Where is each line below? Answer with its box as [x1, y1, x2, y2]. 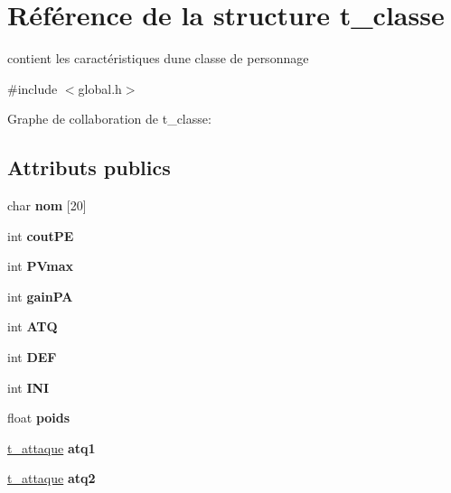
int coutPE [7, 226, 74, 245]
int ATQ [7, 317, 58, 336]
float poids [7, 408, 70, 427]
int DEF [7, 348, 57, 367]
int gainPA [7, 286, 73, 305]
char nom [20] [7, 196, 87, 215]
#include [7, 79, 58, 98]
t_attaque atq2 [7, 469, 96, 488]
